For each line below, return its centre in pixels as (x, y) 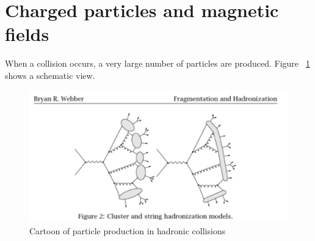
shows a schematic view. (50, 75)
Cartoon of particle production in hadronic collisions (128, 231)
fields (27, 34)
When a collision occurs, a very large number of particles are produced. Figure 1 (157, 63)
